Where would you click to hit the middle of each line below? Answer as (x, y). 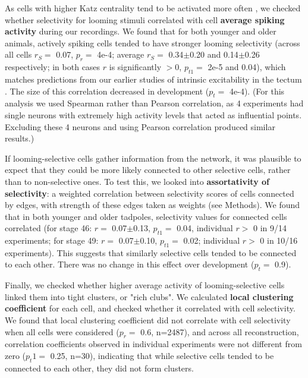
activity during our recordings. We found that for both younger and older (141, 31)
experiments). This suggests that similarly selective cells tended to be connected (151, 252)
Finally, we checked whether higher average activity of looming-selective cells (145, 285)
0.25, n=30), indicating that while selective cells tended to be (162, 356)
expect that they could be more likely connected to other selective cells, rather (148, 170)
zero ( (15, 356)
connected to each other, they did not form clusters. (99, 368)
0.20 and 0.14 (214, 54)
